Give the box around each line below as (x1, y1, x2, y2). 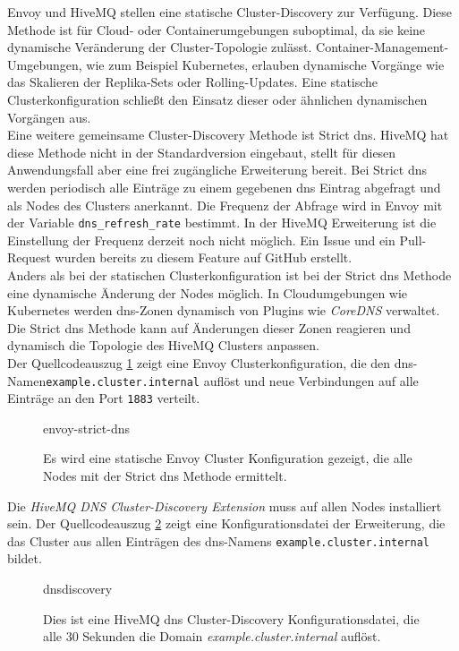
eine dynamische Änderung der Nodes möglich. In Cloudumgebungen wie (7, 283, 408, 302)
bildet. (7, 549, 42, 568)
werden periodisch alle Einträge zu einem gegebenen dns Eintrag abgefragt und (7, 177, 441, 196)
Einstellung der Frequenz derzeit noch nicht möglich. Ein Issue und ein (7, 230, 395, 249)
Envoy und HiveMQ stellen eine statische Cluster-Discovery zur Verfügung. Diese (7, 3, 453, 21)
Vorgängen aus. (7, 107, 91, 126)
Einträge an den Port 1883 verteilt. (7, 389, 200, 407)
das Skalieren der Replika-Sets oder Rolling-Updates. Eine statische (7, 73, 378, 91)
